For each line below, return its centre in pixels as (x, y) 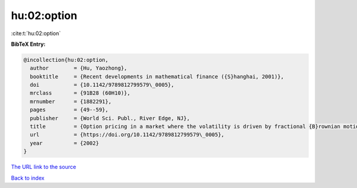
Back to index (28, 178)
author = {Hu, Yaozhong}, (79, 68)
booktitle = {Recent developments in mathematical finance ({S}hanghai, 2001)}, (157, 76)
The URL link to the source (44, 167)
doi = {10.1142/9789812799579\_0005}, (102, 85)
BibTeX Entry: (28, 44)
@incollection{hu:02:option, (66, 60)
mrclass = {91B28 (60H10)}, (80, 93)
